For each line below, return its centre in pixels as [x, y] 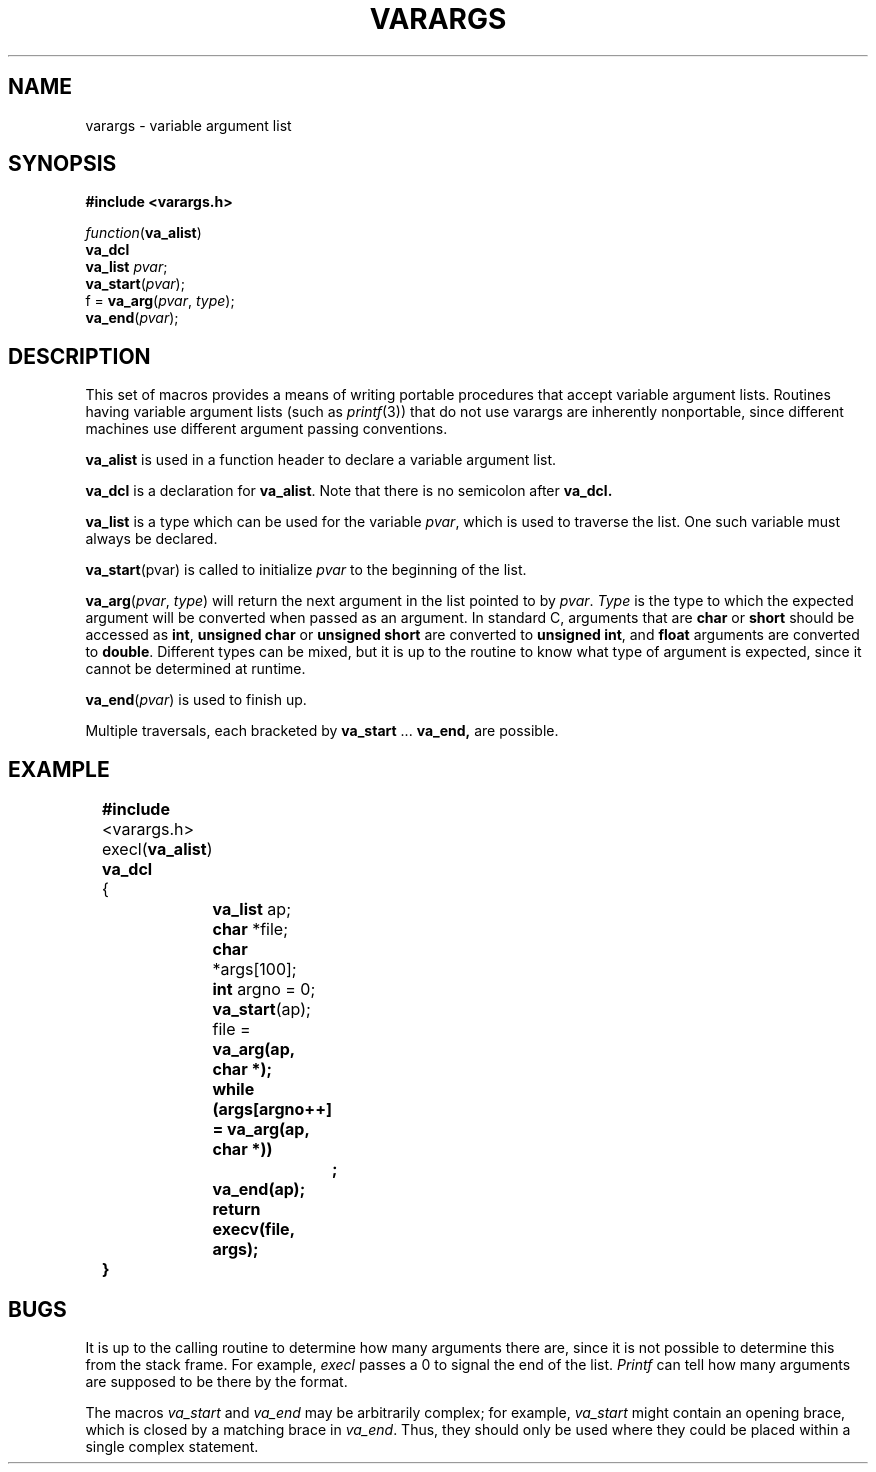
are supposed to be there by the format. [216, 1381]
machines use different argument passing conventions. [266, 429]
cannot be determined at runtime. [195, 669]
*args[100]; [254, 969]
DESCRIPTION [79, 356]
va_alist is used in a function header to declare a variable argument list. [321, 460]
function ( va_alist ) [143, 233]
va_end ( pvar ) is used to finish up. [196, 700]
